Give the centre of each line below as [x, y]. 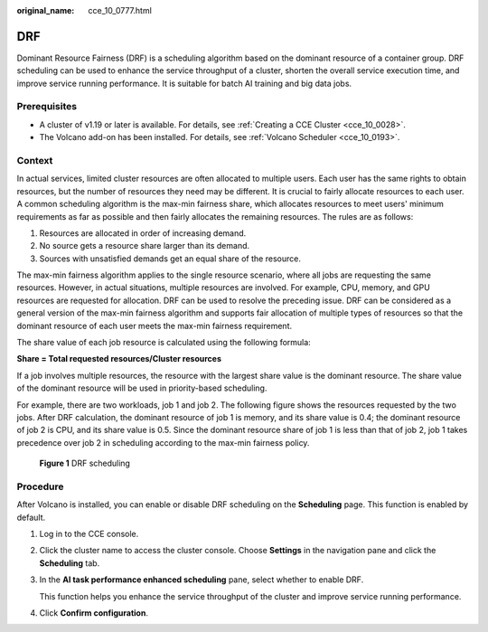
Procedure [40, 486]
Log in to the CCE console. [89, 534]
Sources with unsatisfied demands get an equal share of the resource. [170, 259]
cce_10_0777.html [120, 10]
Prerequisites [47, 107]
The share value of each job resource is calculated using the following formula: [164, 343]
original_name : [46, 10]
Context [35, 160]
